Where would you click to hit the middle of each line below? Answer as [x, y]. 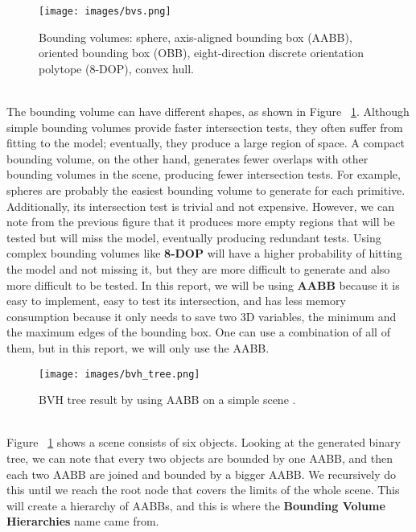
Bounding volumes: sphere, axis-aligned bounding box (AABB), [196, 37]
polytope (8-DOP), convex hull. [116, 68]
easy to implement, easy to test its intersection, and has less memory [176, 301]
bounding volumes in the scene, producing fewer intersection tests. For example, [204, 174]
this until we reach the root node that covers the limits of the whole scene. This [203, 490]
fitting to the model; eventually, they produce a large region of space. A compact [206, 143]
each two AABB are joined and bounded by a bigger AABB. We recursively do [201, 474]
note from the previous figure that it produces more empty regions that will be [201, 222]
